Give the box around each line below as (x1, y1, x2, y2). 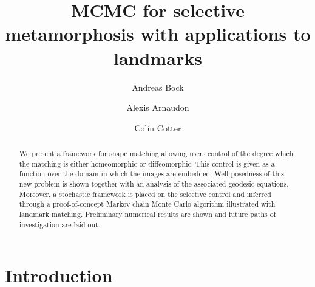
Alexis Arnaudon (126, 101, 189, 114)
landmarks (113, 45, 202, 70)
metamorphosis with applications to (5, 21, 311, 46)
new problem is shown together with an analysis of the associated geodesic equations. (19, 179, 289, 189)
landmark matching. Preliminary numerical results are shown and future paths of (19, 209, 276, 220)
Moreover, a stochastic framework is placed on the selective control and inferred (19, 188, 271, 199)
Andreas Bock (132, 80, 184, 93)
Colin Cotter (134, 121, 181, 134)
